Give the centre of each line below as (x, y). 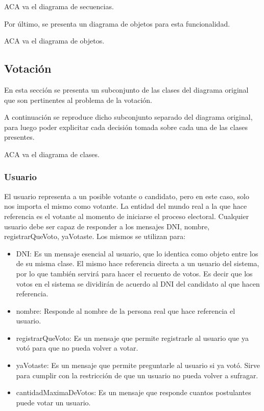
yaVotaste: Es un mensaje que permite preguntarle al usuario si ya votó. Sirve (138, 365)
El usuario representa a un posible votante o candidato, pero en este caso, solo (127, 196)
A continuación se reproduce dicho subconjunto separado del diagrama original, (128, 117)
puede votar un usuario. (53, 402)
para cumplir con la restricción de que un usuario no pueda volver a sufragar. (137, 375)
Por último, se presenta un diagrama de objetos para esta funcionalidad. (117, 23)
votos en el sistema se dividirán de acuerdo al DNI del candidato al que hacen (138, 283)
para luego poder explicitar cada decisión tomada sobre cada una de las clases (126, 127)
